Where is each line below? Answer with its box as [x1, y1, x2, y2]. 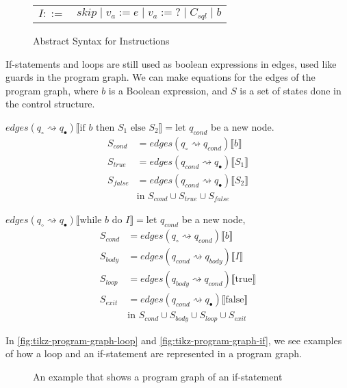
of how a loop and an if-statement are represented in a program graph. [5, 346, 302, 361]
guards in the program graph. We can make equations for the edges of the [5, 70, 316, 84]
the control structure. [5, 96, 95, 111]
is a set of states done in [240, 83, 342, 97]
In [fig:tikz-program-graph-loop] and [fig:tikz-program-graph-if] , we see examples [5, 333, 342, 347]
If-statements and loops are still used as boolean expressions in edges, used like [5, 56, 337, 70]
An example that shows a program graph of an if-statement [33, 369, 283, 383]
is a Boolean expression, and [108, 83, 228, 97]
